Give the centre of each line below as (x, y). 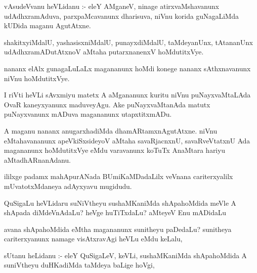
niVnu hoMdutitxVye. (37, 78)
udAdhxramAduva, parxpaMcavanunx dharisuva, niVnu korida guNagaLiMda (121, 16)
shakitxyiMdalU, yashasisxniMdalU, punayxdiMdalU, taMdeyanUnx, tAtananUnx (128, 42)
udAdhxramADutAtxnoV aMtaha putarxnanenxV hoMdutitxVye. (104, 52)
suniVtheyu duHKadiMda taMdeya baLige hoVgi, (79, 265)
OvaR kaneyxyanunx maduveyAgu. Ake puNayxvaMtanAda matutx (107, 104)
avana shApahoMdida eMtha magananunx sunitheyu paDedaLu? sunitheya (118, 229)
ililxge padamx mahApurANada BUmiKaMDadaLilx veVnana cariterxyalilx (119, 176)
